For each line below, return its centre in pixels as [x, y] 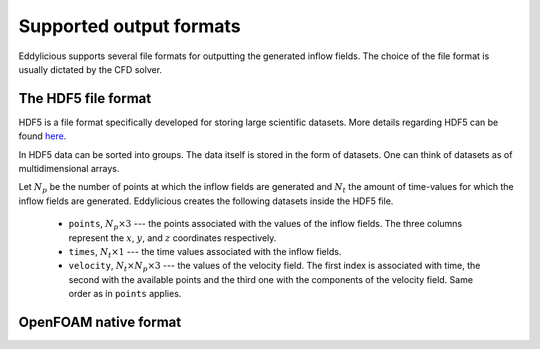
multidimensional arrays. [69, 169]
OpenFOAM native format [100, 321]
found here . [42, 136]
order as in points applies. [125, 294]
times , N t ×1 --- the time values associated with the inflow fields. [205, 252]
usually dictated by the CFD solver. [90, 69]
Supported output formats [129, 26]
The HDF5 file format [85, 98]
